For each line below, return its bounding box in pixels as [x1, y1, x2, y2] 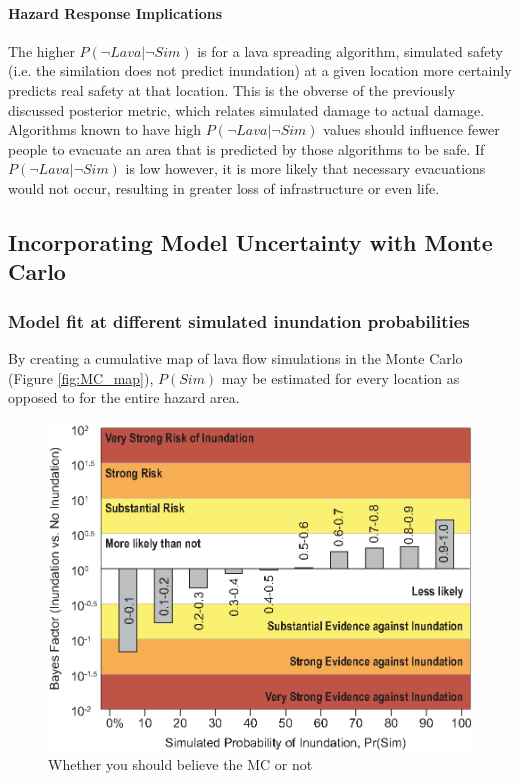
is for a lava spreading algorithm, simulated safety [197, 40, 503, 61]
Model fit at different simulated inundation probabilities [8, 308, 470, 333]
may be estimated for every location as [221, 367, 460, 388]
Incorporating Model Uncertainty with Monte [8, 226, 493, 257]
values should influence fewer [323, 119, 500, 140]
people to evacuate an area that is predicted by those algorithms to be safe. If [8, 138, 485, 159]
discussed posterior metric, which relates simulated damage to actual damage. [8, 99, 485, 120]
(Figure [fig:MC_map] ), [8, 367, 154, 388]
